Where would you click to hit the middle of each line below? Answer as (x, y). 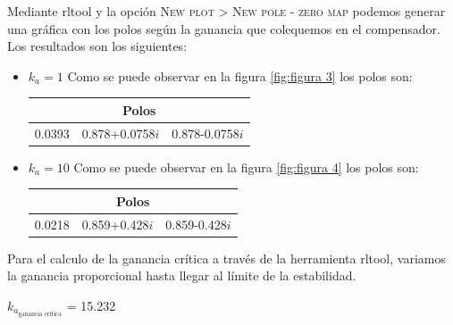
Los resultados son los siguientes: (97, 46)
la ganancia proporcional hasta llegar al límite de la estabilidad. (182, 275)
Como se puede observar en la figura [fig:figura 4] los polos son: (246, 167)
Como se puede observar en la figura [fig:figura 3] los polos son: (240, 75)
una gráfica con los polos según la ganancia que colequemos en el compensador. (224, 28)
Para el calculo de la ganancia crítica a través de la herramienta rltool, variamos (226, 258)
